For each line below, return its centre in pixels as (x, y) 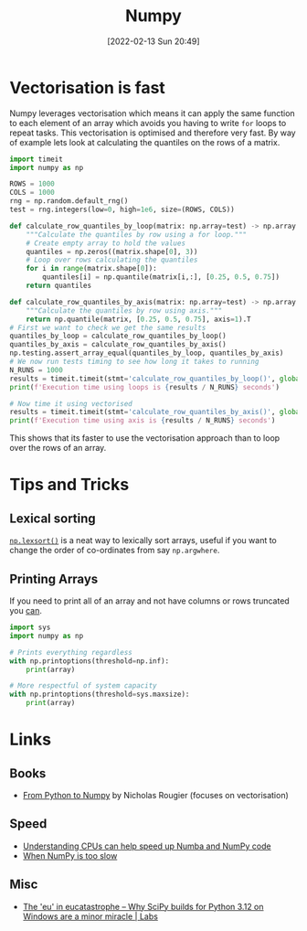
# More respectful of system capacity (83, 686)
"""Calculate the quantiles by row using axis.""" (124, 310)
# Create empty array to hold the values (106, 243)
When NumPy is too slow (70, 855)
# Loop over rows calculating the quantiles (112, 260)
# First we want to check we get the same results (108, 327)
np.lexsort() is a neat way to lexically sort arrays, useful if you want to (143, 540)
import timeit (37, 159)
